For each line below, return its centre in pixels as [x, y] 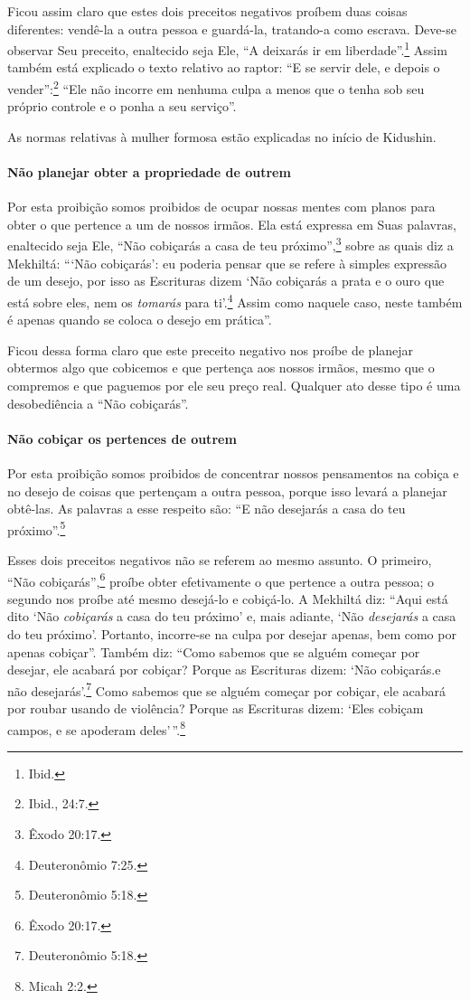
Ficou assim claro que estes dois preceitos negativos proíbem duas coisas [207, 11]
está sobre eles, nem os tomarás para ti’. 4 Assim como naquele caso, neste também [235, 300]
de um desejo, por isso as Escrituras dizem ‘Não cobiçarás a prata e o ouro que [226, 281]
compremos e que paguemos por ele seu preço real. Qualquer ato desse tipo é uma [234, 385]
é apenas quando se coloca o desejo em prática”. [140, 320]
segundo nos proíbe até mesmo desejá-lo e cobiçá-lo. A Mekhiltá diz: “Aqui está [228, 598]
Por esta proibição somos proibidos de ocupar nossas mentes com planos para [221, 207]
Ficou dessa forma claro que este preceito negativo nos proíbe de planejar [211, 349]
